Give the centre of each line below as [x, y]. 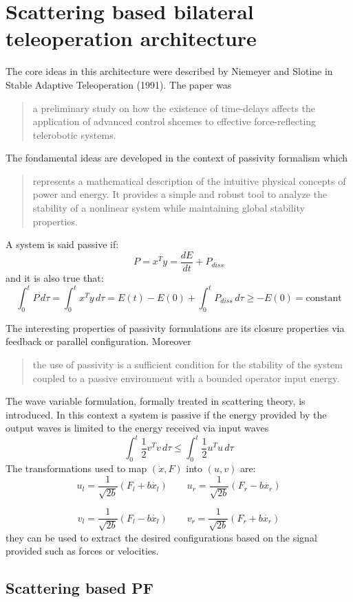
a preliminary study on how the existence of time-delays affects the [174, 108]
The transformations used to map [76, 468]
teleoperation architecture [131, 38]
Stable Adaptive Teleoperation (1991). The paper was [119, 84]
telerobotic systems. [74, 134]
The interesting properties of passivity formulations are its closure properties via [175, 327]
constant [324, 298]
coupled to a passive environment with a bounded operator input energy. [186, 378]
